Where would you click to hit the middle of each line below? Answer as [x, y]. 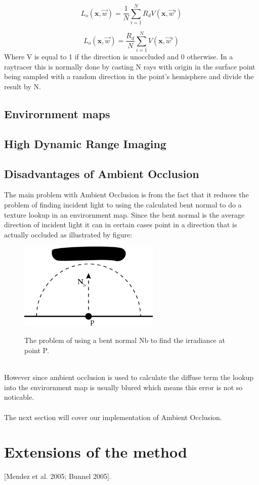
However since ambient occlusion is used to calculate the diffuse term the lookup [129, 377]
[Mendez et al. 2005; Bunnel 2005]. [58, 476]
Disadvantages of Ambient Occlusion [102, 173]
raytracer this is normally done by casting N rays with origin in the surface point [130, 66]
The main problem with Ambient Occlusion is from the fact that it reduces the [126, 195]
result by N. [23, 86]
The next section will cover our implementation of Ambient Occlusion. [113, 417]
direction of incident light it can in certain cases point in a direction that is [121, 224]
